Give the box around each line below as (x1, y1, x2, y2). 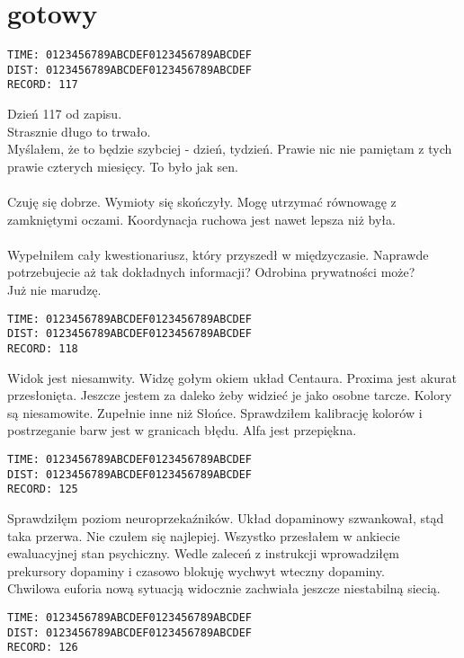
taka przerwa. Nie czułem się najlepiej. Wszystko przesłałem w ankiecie (7, 526, 400, 545)
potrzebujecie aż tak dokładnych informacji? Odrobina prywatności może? (7, 262, 415, 281)
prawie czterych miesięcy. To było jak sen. (7, 156, 238, 175)
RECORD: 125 (7, 483, 78, 496)
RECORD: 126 (7, 641, 78, 654)
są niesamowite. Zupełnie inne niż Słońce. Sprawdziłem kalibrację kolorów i (7, 403, 423, 422)
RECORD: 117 (7, 78, 78, 92)
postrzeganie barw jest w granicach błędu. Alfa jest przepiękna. (7, 421, 357, 440)
